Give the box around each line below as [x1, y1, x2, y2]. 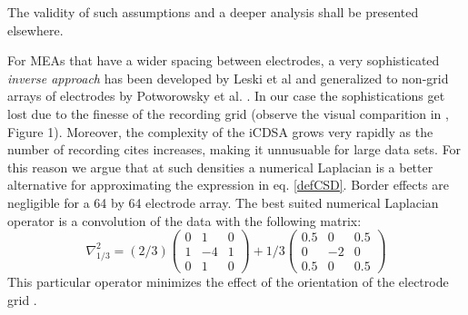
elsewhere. [7, 20, 64, 39]
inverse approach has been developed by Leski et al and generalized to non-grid [7, 68, 449, 87]
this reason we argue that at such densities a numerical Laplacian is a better [7, 157, 433, 176]
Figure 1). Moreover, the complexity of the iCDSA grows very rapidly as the [7, 122, 433, 141]
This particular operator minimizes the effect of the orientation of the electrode [7, 272, 449, 291]
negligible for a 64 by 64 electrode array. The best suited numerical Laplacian [7, 192, 439, 212]
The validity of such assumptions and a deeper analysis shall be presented [7, 3, 419, 21]
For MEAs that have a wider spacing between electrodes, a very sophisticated [7, 51, 440, 70]
